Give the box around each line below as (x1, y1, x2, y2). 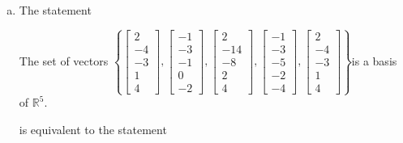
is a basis (351, 52, 397, 69)
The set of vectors (19, 52, 109, 69)
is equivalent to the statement (19, 120, 167, 137)
